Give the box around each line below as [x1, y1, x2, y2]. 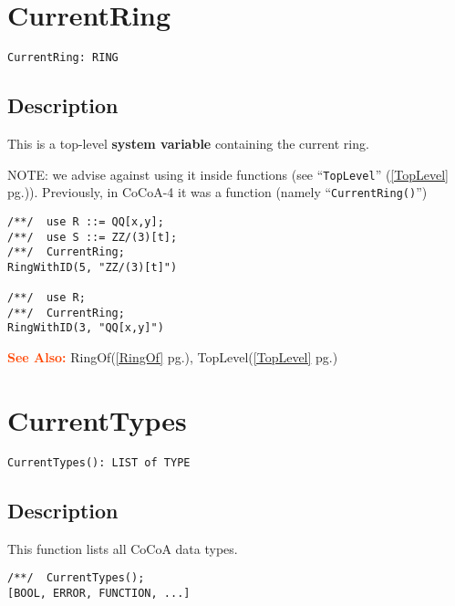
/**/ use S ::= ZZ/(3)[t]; [7, 230, 178, 244]
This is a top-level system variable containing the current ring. [7, 133, 369, 152]
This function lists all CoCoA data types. [7, 538, 238, 558]
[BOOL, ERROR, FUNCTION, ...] [7, 586, 191, 600]
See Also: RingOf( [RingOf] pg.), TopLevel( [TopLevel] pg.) [7, 348, 338, 367]
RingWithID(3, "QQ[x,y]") [7, 321, 164, 335]
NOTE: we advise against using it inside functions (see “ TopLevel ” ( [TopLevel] [7, 164, 449, 183]
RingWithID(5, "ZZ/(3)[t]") [7, 260, 178, 274]
